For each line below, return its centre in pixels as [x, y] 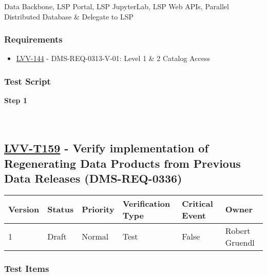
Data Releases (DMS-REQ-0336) [93, 178]
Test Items [27, 268]
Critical [197, 203]
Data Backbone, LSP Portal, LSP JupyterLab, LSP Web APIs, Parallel [117, 6]
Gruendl [240, 242]
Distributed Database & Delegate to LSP [69, 16]
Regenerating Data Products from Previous [122, 163]
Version [24, 209]
